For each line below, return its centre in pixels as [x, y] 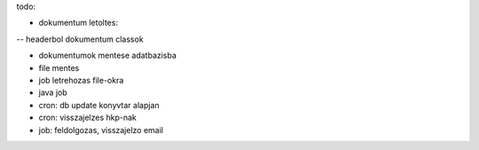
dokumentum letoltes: [79, 23]
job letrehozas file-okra [81, 80]
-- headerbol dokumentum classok [80, 39]
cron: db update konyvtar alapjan [99, 105]
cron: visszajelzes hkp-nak [88, 118]
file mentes [59, 67]
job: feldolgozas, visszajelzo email [101, 130]
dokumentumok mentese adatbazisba [108, 55]
